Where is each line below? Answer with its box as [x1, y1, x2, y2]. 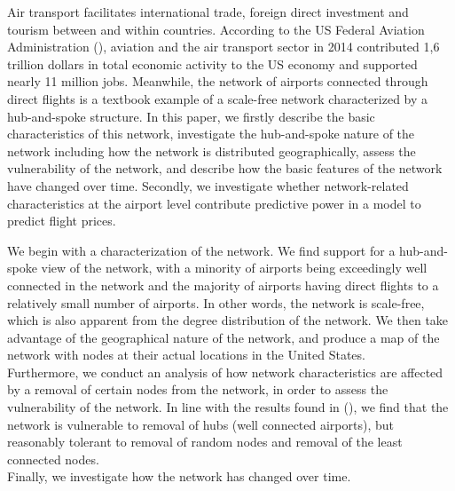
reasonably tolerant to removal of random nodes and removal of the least [7, 432, 403, 451]
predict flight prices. [7, 211, 116, 230]
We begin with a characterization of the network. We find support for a [7, 241, 396, 259]
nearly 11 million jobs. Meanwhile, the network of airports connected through [7, 72, 428, 91]
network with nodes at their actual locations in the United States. [7, 345, 365, 364]
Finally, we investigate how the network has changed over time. [7, 467, 351, 486]
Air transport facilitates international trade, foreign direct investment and [7, 3, 409, 20]
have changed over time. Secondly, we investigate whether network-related [7, 176, 409, 194]
